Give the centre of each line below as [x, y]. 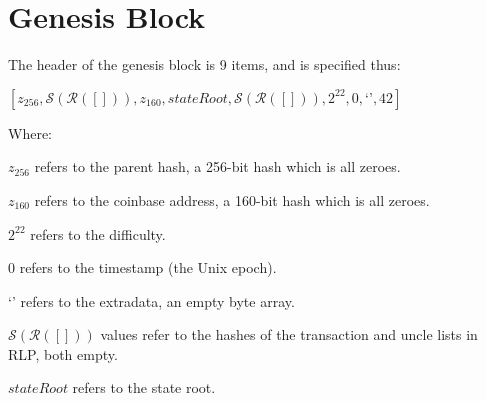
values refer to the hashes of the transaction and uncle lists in [289, 334]
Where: [30, 132]
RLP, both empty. [63, 353]
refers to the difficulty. [98, 233]
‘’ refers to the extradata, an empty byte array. [151, 300]
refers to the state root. [144, 387]
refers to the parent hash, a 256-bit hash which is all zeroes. [217, 166]
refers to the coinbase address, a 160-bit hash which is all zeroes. [232, 199]
